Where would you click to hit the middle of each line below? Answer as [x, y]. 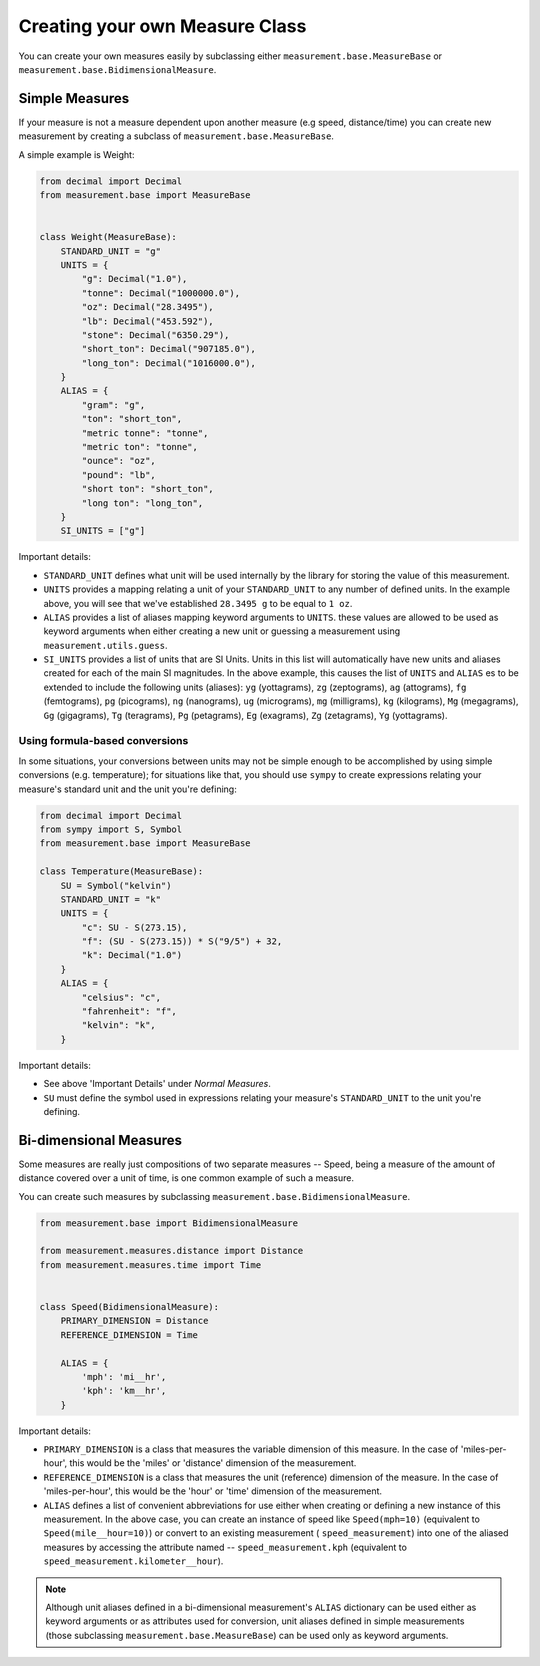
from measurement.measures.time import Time [150, 1264]
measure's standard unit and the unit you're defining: [127, 789]
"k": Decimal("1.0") [132, 955]
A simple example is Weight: [76, 154]
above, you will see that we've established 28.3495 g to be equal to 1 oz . [198, 603]
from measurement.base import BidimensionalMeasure [169, 1223]
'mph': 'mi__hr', [124, 1376]
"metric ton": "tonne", [140, 447]
